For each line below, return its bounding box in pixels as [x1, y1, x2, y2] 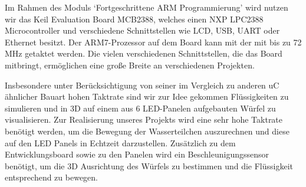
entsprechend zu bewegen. [5, 171, 98, 183]
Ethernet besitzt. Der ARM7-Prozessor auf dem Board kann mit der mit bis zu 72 [5, 35, 302, 48]
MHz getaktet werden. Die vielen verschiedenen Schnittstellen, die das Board [5, 47, 282, 60]
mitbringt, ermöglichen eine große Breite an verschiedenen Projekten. [5, 58, 255, 71]
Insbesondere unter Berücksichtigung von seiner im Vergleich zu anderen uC [5, 78, 279, 91]
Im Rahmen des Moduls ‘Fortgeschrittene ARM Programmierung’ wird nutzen [5, 1, 288, 13]
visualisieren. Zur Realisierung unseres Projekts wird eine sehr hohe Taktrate [5, 113, 283, 126]
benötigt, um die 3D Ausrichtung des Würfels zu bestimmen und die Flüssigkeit [5, 159, 293, 172]
